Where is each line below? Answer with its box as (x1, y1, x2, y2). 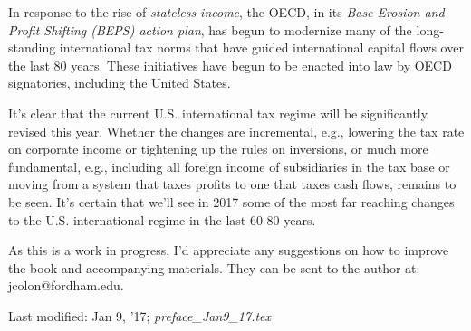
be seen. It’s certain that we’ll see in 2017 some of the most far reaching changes (8, 192, 455, 211)
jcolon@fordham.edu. (8, 276, 124, 295)
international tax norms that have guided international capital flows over (59, 38, 464, 57)
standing (8, 38, 56, 57)
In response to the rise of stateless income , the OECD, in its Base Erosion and (8, 3, 445, 21)
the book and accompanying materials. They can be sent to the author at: (8, 258, 420, 277)
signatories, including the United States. (8, 73, 231, 92)
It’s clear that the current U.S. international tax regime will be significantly (8, 103, 428, 122)
